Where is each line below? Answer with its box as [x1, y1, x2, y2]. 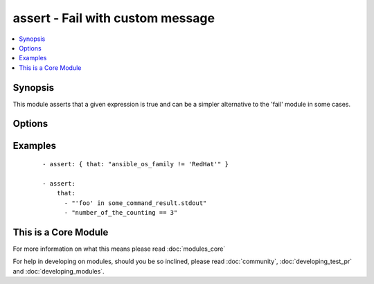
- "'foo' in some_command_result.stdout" [64, 199, 207, 207]
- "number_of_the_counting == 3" [64, 208, 178, 216]
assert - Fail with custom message [12, 10, 215, 26]
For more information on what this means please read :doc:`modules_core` [12, 245, 226, 253]
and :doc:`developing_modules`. [12, 267, 105, 275]
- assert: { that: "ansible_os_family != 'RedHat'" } [42, 160, 229, 168]
